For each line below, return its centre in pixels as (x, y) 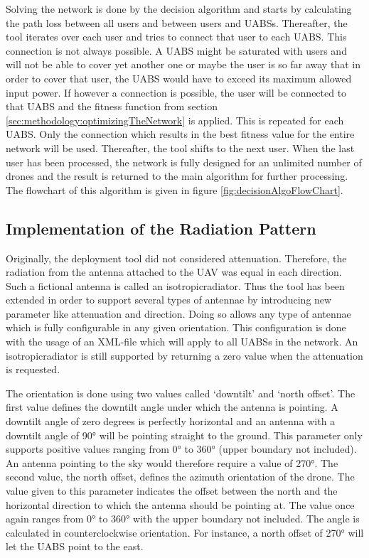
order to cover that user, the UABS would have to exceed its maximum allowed (179, 78)
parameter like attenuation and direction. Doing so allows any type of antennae (178, 313)
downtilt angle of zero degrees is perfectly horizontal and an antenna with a (171, 421)
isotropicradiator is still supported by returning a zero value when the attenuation (184, 355)
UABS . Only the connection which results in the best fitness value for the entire (180, 134)
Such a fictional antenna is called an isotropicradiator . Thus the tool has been (175, 285)
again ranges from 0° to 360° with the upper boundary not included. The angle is (183, 519)
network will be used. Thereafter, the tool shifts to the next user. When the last (180, 147)
